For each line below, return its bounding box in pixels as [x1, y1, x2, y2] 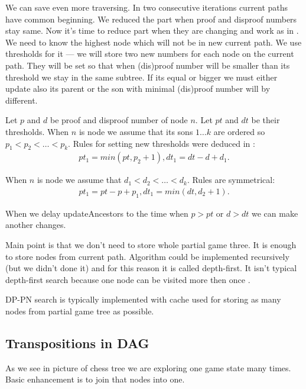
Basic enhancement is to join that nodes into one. [5, 373, 185, 385]
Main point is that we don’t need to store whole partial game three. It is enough [5, 238, 297, 250]
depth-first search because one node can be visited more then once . [5, 273, 250, 285]
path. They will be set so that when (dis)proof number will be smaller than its [5, 59, 290, 71]
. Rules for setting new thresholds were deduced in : [68, 137, 255, 149]
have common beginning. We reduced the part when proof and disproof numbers [5, 12, 297, 25]
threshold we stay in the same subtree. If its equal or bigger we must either [5, 70, 278, 83]
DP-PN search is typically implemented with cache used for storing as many [5, 293, 281, 306]
